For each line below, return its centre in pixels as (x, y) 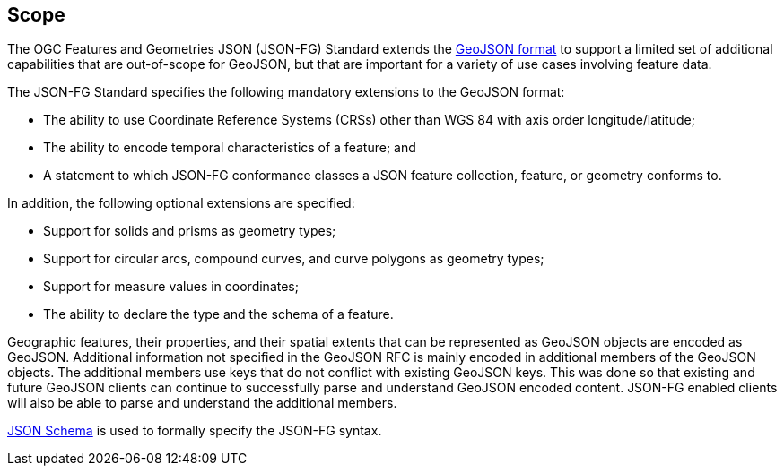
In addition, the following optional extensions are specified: (181, 203)
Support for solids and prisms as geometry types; (190, 231)
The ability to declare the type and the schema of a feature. (218, 314)
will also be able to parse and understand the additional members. (202, 403)
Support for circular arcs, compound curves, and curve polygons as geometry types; (294, 259)
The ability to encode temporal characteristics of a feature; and (230, 148)
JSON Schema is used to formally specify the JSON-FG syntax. (195, 431)
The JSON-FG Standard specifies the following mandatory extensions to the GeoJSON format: (286, 92)
